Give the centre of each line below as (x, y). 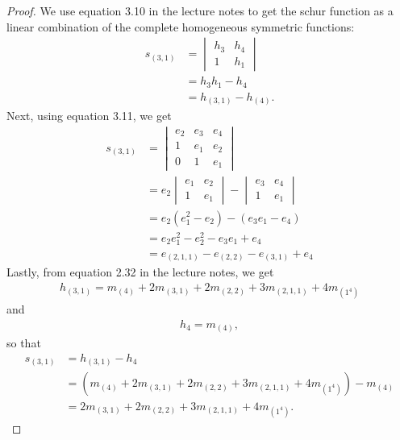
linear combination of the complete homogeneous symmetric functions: (181, 26)
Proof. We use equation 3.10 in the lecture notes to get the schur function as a (200, 10)
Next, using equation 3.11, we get (89, 116)
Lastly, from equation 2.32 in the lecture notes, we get (140, 272)
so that (24, 343)
